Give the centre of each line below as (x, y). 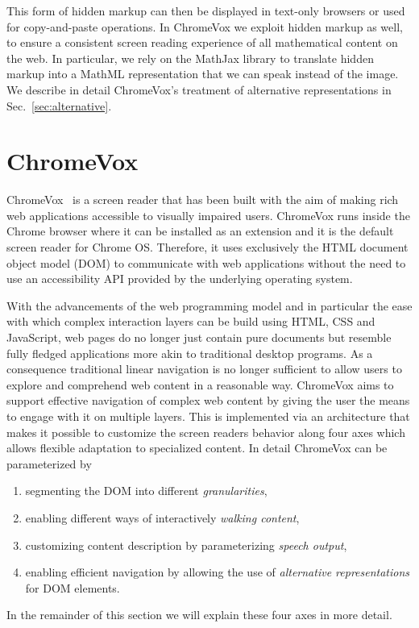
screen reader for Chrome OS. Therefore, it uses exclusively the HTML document (207, 247)
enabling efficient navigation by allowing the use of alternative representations (218, 572)
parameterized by (49, 463)
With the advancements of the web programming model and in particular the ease (209, 305)
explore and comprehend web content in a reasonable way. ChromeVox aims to (200, 384)
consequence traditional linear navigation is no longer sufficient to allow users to (204, 369)
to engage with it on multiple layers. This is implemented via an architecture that (208, 416)
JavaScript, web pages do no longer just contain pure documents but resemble (199, 337)
